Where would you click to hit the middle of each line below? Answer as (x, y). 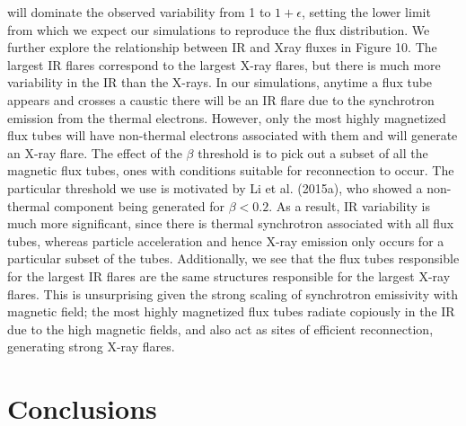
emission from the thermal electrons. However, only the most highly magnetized (227, 117)
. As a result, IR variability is (349, 205)
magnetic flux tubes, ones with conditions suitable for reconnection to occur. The (231, 170)
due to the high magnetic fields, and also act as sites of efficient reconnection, (220, 328)
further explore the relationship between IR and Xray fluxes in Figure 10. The (222, 47)
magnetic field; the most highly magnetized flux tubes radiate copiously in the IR (231, 311)
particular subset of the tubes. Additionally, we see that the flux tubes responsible (233, 258)
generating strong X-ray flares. (91, 346)
